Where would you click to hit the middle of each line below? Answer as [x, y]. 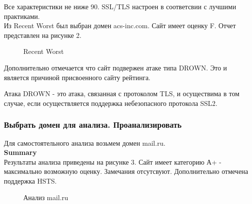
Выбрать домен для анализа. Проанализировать [93, 125]
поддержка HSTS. [30, 180]
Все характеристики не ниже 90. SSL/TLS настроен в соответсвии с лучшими [120, 6]
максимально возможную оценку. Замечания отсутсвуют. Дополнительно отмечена [126, 171]
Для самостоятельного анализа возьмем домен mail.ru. [85, 143]
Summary [20, 152]
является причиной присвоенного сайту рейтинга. [77, 77]
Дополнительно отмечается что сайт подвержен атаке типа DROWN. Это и [116, 67]
